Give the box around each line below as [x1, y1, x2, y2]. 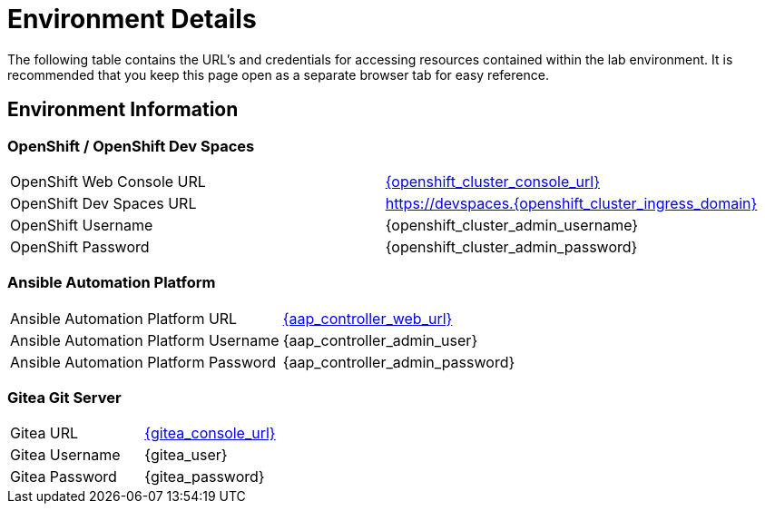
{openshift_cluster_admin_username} [385, 215, 639, 234]
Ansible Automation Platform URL [10, 309, 238, 328]
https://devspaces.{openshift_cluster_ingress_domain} [385, 193, 758, 212]
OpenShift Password [10, 237, 150, 256]
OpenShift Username [10, 215, 153, 234]
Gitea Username [10, 446, 121, 465]
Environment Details [7, 4, 257, 34]
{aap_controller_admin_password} [282, 352, 515, 371]
